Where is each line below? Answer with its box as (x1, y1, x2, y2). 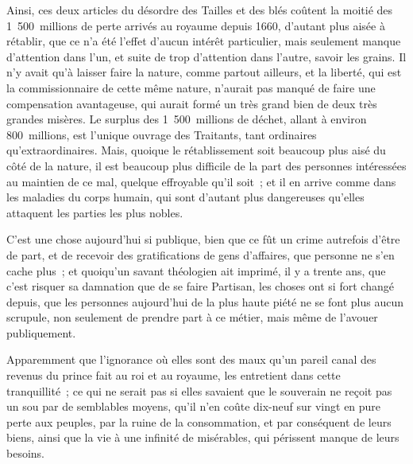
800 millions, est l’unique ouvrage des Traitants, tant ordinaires (6, 126, 317, 142)
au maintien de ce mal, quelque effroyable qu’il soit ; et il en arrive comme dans (6, 173, 396, 189)
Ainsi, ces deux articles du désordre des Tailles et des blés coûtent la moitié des (6, 2, 393, 18)
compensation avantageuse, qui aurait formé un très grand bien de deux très (6, 95, 377, 111)
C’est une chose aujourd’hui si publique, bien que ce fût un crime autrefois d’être (6, 231, 400, 248)
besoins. (6, 445, 44, 462)
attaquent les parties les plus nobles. (6, 204, 183, 220)
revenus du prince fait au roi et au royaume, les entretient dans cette (6, 367, 341, 384)
